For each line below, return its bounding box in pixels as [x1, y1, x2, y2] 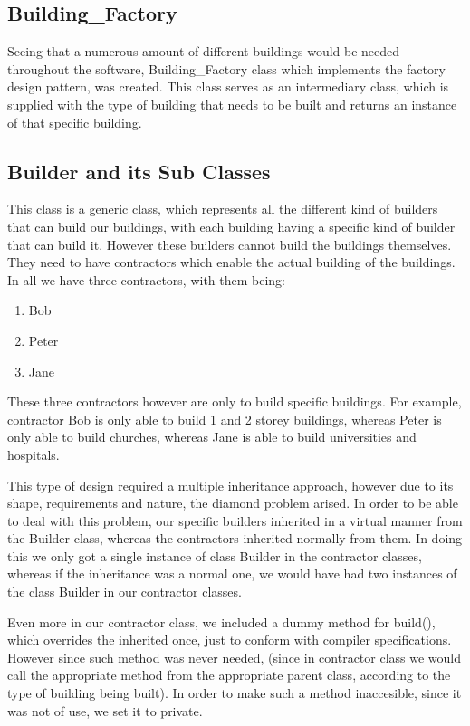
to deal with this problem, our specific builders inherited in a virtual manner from [7, 511, 463, 530]
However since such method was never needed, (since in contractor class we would [7, 647, 462, 666]
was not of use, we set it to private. [7, 701, 203, 720]
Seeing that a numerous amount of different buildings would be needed [7, 42, 400, 61]
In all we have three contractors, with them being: [7, 270, 286, 289]
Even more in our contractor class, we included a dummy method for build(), [7, 612, 436, 631]
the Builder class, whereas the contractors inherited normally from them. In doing [7, 529, 463, 548]
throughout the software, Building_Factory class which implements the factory [7, 59, 446, 78]
